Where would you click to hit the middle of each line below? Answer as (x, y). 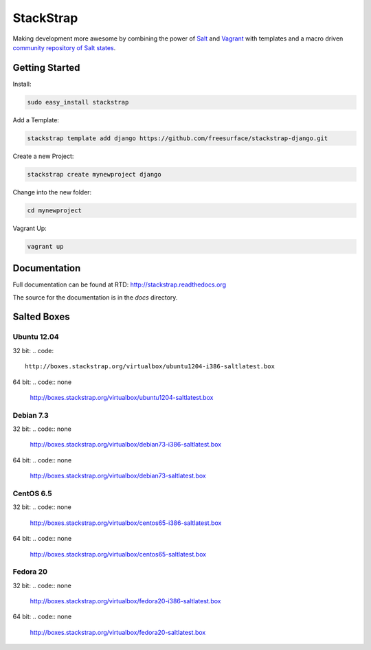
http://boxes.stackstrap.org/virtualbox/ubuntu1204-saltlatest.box (122, 397)
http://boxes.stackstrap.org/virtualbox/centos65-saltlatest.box (118, 554)
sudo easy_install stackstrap (78, 102)
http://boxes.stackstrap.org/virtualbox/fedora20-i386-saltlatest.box (125, 601)
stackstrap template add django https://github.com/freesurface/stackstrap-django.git (178, 138)
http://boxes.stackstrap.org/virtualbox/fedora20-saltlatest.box (118, 632)
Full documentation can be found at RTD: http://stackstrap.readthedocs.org (120, 284)
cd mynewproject (55, 210)
